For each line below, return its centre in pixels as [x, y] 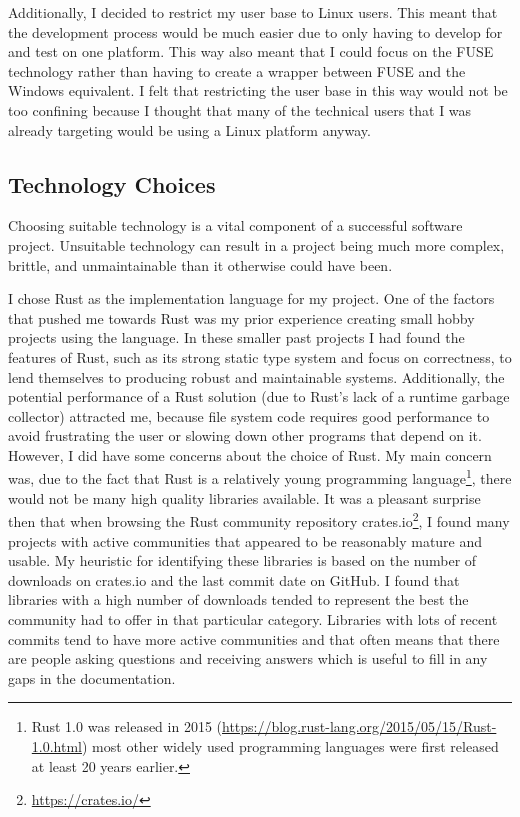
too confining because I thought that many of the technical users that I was [240, 109]
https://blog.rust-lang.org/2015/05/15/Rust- [359, 726]
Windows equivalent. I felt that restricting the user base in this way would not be [258, 90]
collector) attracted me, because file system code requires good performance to [249, 415]
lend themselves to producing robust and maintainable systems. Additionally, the [256, 376]
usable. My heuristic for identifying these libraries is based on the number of [242, 560]
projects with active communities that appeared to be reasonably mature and [245, 540]
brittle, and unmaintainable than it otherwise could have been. [200, 264]
